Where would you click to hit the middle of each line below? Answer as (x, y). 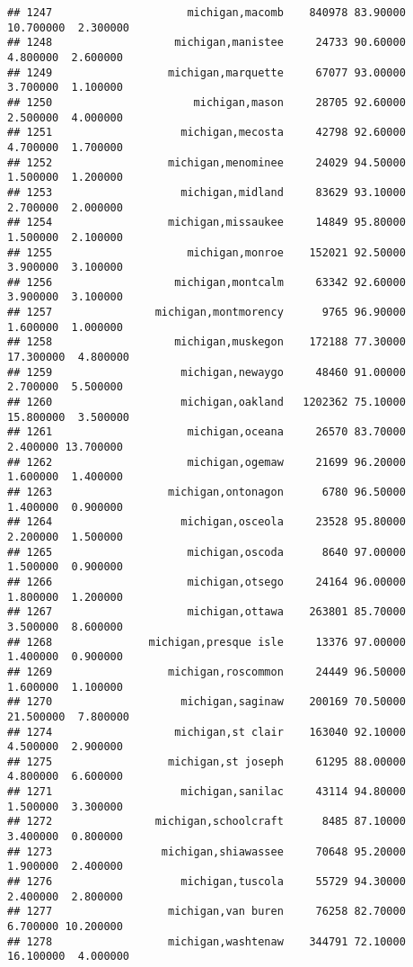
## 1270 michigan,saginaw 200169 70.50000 (206, 702)
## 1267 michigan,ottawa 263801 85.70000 (206, 612)
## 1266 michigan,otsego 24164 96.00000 (206, 582)
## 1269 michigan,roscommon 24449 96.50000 (206, 672)
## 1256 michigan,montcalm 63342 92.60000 (206, 282)
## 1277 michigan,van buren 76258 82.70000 (206, 912)
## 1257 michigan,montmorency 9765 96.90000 (206, 313)
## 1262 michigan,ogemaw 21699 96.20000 (206, 462)
